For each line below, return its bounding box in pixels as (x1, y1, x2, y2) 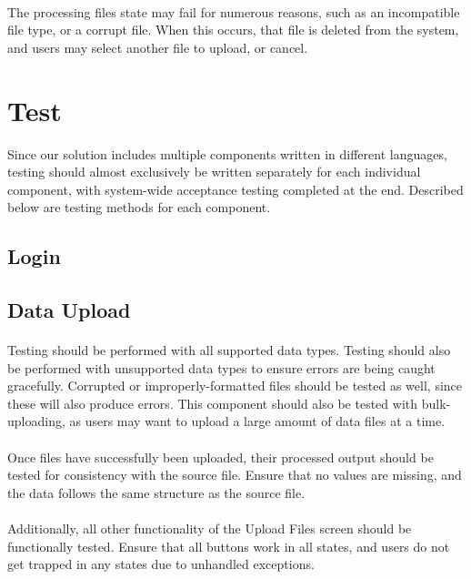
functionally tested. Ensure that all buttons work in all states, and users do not (7, 536, 450, 555)
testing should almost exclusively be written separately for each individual (7, 162, 421, 181)
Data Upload (7, 296, 131, 324)
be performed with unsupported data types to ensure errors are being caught (7, 358, 436, 377)
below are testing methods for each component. (7, 198, 271, 217)
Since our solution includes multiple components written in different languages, (7, 144, 447, 163)
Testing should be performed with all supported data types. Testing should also (7, 340, 451, 360)
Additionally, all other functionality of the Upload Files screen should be (7, 518, 412, 537)
